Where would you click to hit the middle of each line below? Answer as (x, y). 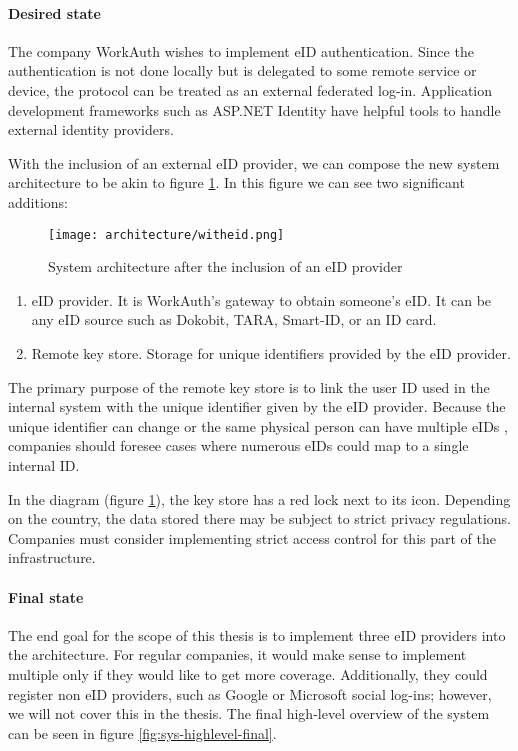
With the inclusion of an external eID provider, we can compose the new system (254, 162)
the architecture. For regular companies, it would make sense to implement (237, 654)
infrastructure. (52, 557)
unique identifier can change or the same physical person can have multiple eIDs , (258, 425)
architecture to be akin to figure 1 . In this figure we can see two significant (236, 182)
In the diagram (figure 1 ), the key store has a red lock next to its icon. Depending (259, 498)
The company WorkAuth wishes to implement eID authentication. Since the (241, 50)
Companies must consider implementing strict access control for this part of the (252, 537)
